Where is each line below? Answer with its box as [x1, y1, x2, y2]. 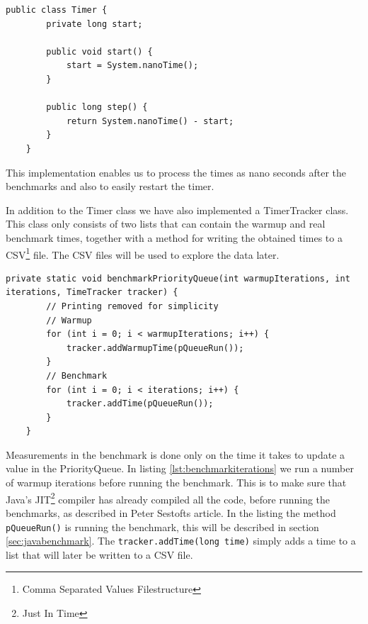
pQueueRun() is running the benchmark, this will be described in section [6, 519, 319, 534]
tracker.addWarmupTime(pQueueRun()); [66, 342, 244, 353]
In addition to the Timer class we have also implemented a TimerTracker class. [6, 202, 349, 217]
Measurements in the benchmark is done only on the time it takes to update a [6, 447, 345, 462]
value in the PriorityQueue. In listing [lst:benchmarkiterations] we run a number [6, 461, 354, 476]
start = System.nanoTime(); [66, 60, 199, 71]
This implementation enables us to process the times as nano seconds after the [6, 165, 346, 179]
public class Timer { [6, 5, 108, 15]
